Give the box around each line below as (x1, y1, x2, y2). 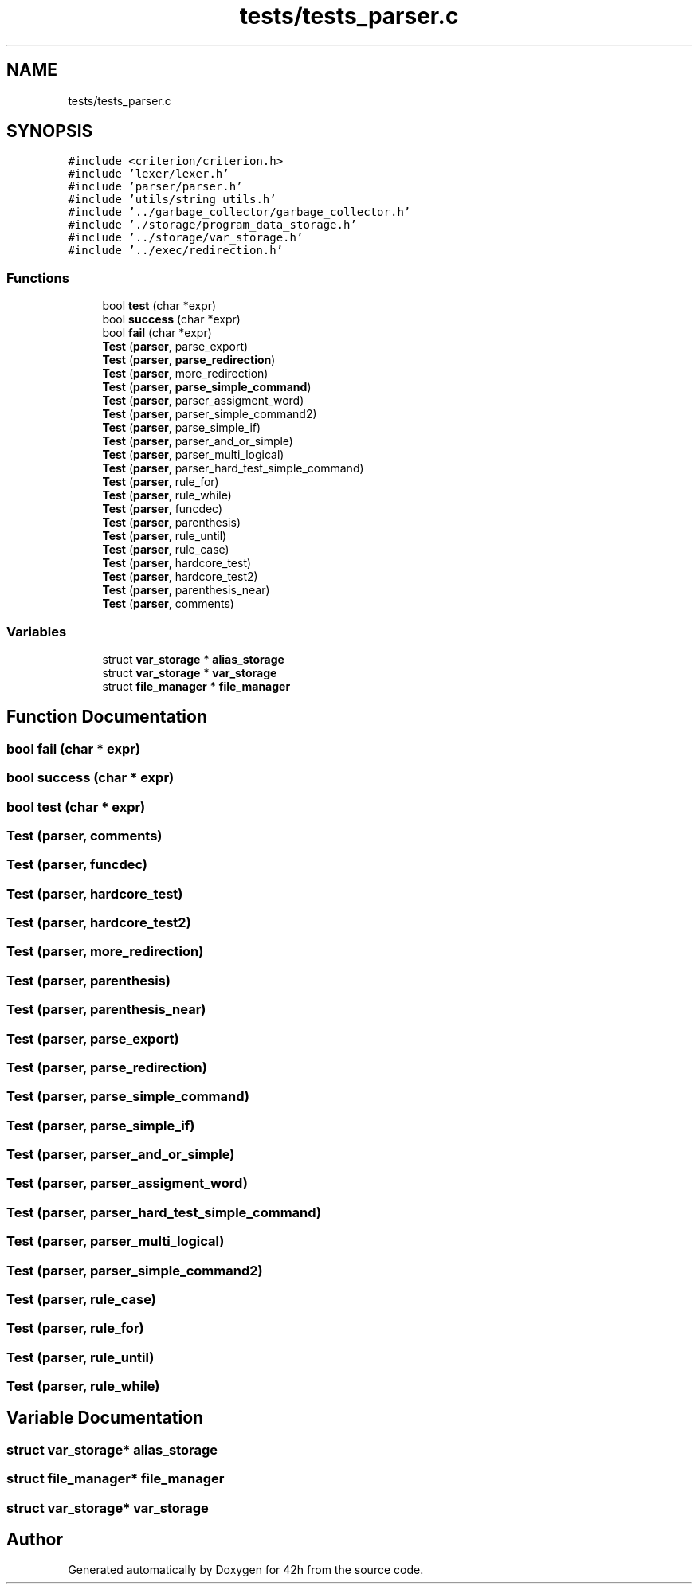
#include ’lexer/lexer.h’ (68, 167, 229, 181)
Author (6, 1529, 63, 1550)
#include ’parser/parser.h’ (68, 180, 243, 194)
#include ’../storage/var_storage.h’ (68, 231, 304, 245)
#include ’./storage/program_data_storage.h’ (68, 218, 357, 232)
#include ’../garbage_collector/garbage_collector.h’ (68, 206, 411, 219)
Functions (6, 269, 69, 286)
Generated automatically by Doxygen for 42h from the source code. (68, 1563, 424, 1577)
